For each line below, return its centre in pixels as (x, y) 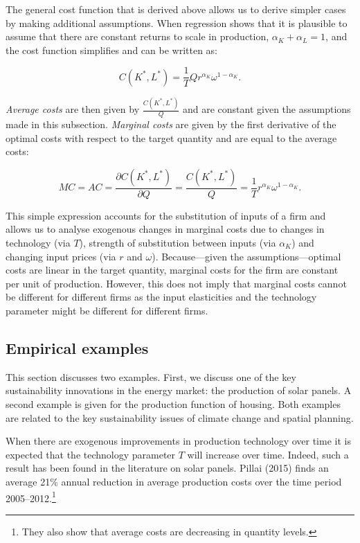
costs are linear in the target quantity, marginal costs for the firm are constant (172, 270)
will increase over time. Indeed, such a (268, 454)
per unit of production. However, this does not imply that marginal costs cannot (176, 283)
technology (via (38, 242)
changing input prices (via (61, 256)
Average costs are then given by (73, 109)
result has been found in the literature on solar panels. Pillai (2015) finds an (167, 468)
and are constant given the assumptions (267, 109)
